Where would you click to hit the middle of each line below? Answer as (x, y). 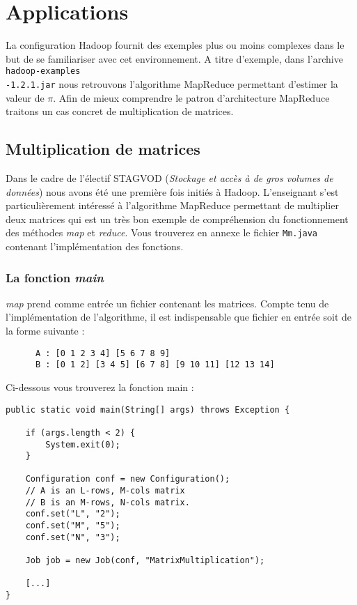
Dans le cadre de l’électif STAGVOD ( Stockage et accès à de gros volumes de (169, 178)
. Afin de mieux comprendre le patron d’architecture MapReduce (191, 97)
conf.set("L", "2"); (73, 514)
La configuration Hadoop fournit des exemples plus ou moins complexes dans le (175, 45)
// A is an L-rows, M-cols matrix (105, 491)
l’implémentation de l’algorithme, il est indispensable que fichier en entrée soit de (179, 317)
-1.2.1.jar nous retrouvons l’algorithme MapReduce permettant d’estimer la (172, 83)
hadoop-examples (43, 71)
